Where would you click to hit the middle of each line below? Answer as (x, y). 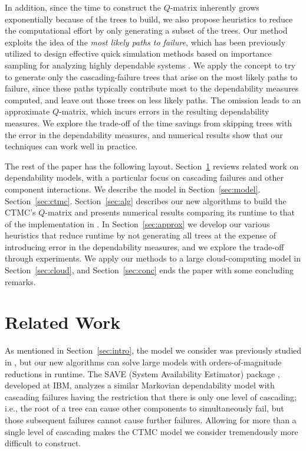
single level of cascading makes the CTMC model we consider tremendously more (152, 431)
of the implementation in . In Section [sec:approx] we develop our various (137, 223)
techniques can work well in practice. (71, 146)
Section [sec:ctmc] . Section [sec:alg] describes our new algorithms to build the (146, 200)
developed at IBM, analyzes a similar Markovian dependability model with (140, 385)
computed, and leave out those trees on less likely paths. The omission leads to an (153, 99)
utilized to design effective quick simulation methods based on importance (138, 53)
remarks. (20, 281)
